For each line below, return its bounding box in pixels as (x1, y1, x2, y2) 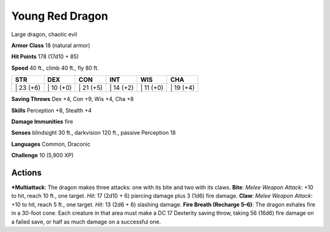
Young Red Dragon (11, 9, 108, 23)
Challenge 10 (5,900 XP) (11, 152, 74, 159)
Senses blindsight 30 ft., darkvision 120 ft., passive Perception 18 (11, 129, 176, 137)
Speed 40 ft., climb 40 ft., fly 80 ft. (11, 64, 99, 72)
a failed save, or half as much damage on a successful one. (11, 218, 161, 225)
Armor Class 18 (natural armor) (11, 42, 90, 49)
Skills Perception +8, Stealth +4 (11, 107, 92, 114)
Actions (11, 167, 42, 178)
